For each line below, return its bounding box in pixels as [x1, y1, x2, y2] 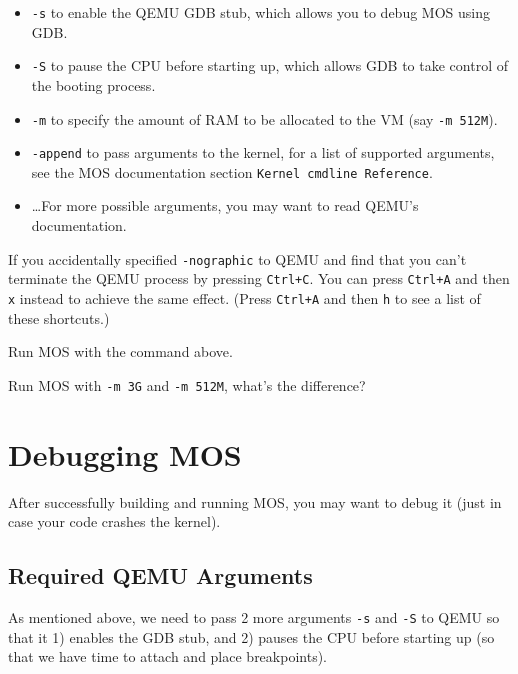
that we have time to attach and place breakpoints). [8, 646, 327, 667]
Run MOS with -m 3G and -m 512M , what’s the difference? [8, 374, 366, 395]
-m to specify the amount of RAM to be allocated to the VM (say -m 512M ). [31, 108, 498, 129]
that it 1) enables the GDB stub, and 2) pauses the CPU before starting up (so [8, 626, 495, 647]
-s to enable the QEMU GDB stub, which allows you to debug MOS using [31, 2, 490, 22]
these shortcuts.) [8, 307, 110, 328]
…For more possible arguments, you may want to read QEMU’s [31, 195, 419, 216]
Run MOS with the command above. [8, 341, 233, 362]
